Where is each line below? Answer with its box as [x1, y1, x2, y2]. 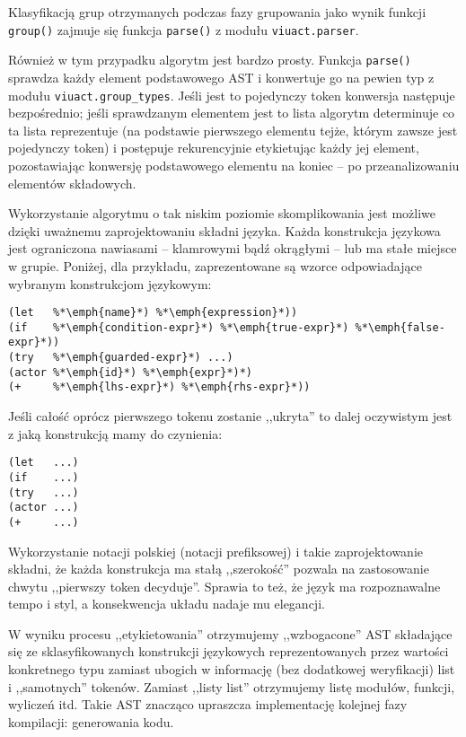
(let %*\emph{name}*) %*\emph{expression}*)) [8, 306, 298, 320]
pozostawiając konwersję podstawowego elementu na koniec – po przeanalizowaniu [8, 155, 460, 174]
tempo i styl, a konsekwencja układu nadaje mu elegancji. [8, 594, 325, 613]
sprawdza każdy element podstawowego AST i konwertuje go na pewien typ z [8, 67, 435, 86]
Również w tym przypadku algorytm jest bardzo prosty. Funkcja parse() [8, 50, 411, 69]
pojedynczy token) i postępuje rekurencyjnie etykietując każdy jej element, [8, 138, 419, 157]
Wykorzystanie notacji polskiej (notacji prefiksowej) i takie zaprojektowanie [8, 541, 423, 560]
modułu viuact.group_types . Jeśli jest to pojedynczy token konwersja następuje [8, 85, 455, 104]
